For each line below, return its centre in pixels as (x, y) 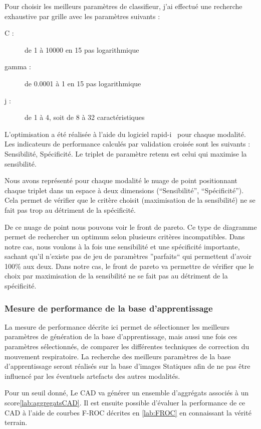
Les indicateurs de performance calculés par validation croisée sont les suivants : (127, 144)
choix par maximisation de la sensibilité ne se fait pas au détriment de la (116, 276)
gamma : (18, 66)
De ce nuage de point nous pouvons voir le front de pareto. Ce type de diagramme (131, 227)
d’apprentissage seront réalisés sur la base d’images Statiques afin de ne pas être (127, 366)
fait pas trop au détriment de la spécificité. (70, 209)
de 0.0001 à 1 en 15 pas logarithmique (83, 83)
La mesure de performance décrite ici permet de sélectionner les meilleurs (117, 326)
